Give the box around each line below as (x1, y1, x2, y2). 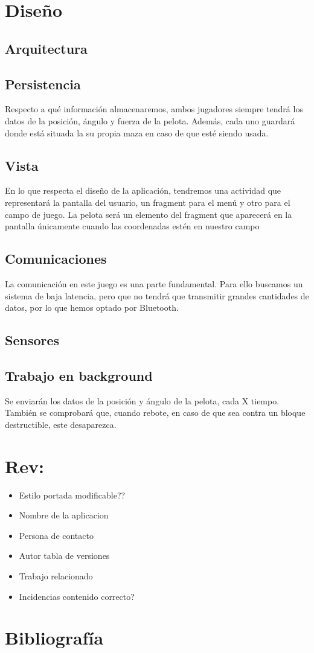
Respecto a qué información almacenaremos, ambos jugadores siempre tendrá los (5, 103, 303, 115)
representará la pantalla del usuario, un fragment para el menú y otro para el (5, 196, 290, 208)
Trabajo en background (5, 366, 153, 384)
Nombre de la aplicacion (19, 509, 109, 521)
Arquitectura (5, 39, 88, 57)
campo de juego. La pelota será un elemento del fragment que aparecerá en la (5, 208, 292, 220)
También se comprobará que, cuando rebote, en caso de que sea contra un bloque (5, 406, 306, 419)
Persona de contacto (19, 529, 94, 541)
